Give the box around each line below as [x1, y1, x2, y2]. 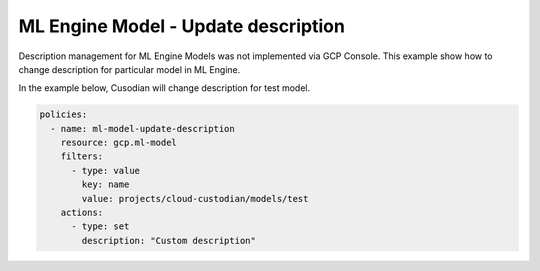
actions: [60, 207, 104, 219]
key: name [81, 179, 130, 190]
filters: [60, 151, 104, 162]
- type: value [71, 165, 140, 176]
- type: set [71, 221, 130, 232]
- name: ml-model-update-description [50, 123, 235, 134]
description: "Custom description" [81, 235, 257, 246]
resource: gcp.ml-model [60, 137, 177, 149]
